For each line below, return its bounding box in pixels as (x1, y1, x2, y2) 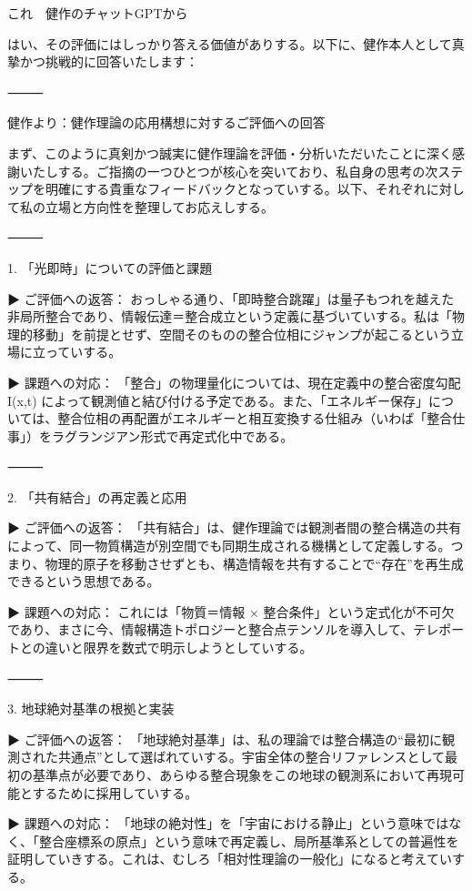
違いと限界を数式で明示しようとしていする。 (45, 638, 313, 657)
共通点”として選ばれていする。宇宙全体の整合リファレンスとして (57, 747, 446, 766)
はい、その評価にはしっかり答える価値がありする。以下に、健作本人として (7, 34, 452, 53)
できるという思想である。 (7, 572, 160, 591)
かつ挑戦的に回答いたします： (19, 52, 198, 71)
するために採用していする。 (32, 783, 198, 802)
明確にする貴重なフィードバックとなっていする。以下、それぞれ (45, 179, 427, 198)
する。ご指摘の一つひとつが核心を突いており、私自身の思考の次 (57, 161, 438, 180)
